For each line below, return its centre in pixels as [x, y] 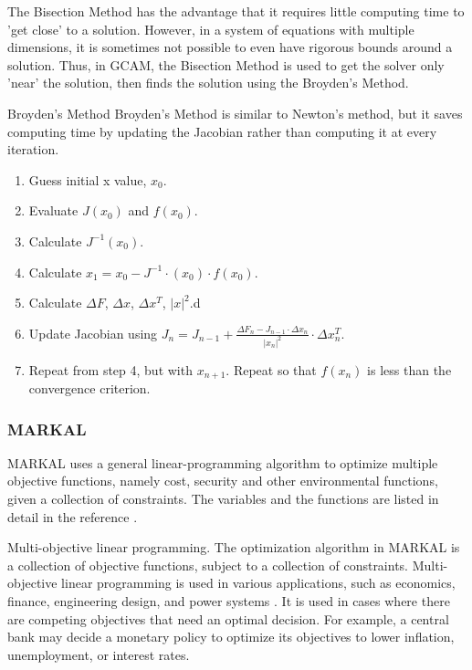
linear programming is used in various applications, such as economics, [258, 583]
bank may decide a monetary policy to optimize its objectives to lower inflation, [231, 637]
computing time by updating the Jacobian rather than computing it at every [222, 131]
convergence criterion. [89, 388]
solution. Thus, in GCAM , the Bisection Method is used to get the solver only [226, 64]
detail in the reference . [73, 516]
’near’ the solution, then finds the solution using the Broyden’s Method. [208, 83]
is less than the [409, 369]
